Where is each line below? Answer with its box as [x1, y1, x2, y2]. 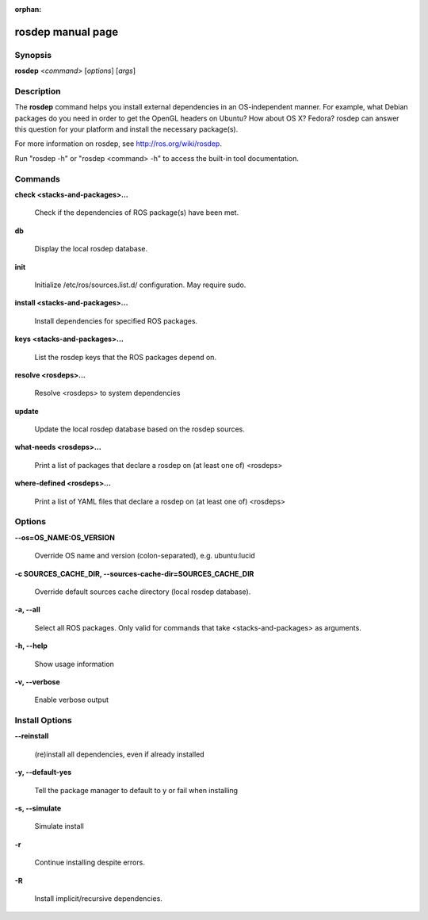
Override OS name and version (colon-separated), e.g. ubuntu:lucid [34, 551, 255, 561]
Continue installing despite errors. [34, 857, 146, 868]
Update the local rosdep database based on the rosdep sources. [34, 424, 246, 434]
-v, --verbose [14, 677, 61, 686]
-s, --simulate [14, 803, 62, 813]
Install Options [14, 715, 72, 726]
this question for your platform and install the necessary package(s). [14, 125, 239, 134]
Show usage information [34, 659, 115, 669]
